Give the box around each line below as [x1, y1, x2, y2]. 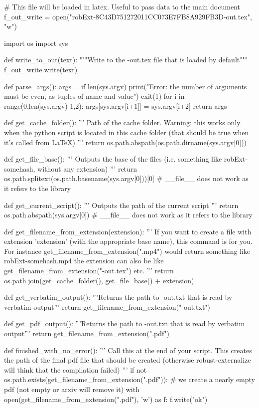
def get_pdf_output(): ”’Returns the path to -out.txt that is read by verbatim [4, 318, 245, 329]
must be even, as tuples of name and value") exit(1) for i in [4, 91, 185, 101]
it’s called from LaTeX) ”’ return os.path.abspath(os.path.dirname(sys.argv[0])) [4, 137, 247, 147]
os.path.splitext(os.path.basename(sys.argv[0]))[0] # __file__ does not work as [4, 173, 249, 184]
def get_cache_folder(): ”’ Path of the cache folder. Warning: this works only [4, 117, 241, 128]
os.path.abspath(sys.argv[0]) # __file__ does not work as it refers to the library [4, 209, 253, 220]
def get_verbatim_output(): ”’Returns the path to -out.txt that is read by [4, 292, 233, 302]
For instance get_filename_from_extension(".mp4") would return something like [4, 245, 251, 256]
